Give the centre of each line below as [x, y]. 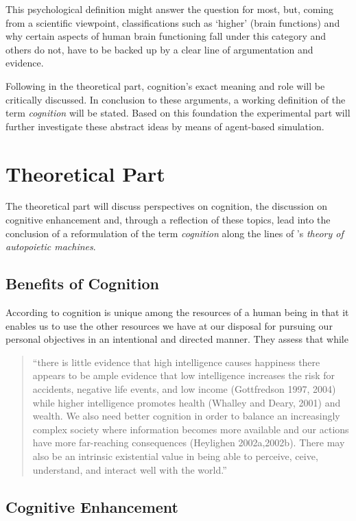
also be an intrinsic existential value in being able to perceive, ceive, [175, 456]
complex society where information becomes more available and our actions [191, 429]
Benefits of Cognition [82, 283]
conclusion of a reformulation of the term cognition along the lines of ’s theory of [175, 233]
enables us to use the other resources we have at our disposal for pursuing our [169, 325]
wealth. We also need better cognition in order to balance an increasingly [186, 416]
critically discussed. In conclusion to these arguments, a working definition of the [176, 99]
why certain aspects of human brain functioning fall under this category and [166, 36]
